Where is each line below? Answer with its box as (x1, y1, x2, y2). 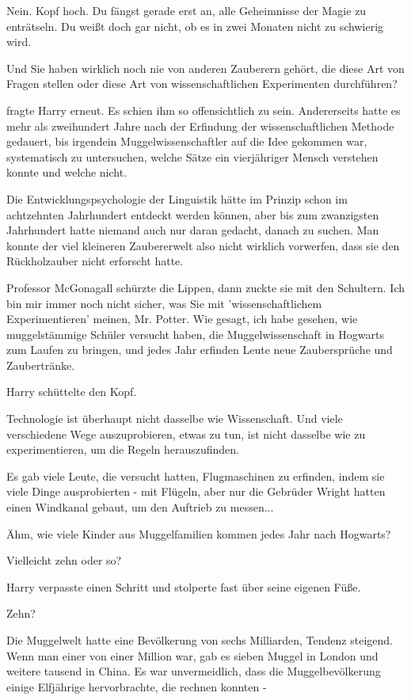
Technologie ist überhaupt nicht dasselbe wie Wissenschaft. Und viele (6, 410, 343, 427)
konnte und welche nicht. (6, 164, 127, 181)
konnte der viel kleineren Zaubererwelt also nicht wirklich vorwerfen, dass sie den (6, 237, 400, 253)
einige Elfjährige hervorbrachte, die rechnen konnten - (6, 678, 267, 694)
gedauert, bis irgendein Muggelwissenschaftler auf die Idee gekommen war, (6, 133, 367, 150)
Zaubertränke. (6, 356, 75, 373)
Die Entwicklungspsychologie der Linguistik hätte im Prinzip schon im (6, 190, 348, 207)
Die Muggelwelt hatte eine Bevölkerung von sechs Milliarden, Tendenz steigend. (6, 632, 393, 648)
